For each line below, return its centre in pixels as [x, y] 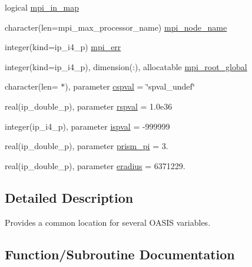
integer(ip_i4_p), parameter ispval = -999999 [87, 126]
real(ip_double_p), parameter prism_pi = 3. [87, 146]
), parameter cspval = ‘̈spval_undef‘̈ [130, 86]
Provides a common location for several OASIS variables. [108, 222]
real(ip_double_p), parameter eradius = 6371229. [95, 165]
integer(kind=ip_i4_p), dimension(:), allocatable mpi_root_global [126, 66]
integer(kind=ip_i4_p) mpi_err [63, 47]
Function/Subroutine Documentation [120, 254]
